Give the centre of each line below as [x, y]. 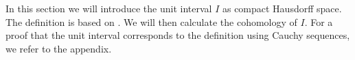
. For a [319, 21]
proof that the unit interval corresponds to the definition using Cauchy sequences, [178, 35]
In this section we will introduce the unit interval [109, 8]
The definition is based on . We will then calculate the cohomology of [151, 21]
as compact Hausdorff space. [282, 8]
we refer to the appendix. [59, 48]
